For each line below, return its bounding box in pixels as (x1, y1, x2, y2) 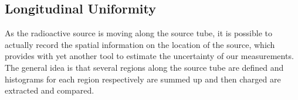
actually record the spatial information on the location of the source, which (5, 38, 275, 50)
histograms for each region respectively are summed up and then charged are (5, 73, 281, 85)
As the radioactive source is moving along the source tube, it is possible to (5, 27, 273, 39)
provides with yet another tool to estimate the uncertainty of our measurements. (5, 50, 294, 62)
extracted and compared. (5, 84, 94, 96)
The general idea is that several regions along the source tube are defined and (5, 61, 284, 73)
